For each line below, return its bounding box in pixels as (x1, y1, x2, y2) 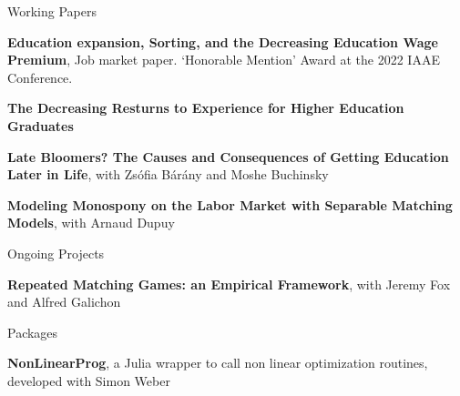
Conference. (7, 67, 73, 86)
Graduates (7, 116, 74, 135)
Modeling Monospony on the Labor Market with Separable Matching (7, 195, 453, 214)
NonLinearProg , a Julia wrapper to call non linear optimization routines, (7, 353, 428, 372)
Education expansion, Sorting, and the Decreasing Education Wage (7, 32, 438, 51)
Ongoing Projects (7, 243, 105, 262)
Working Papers (7, 2, 97, 20)
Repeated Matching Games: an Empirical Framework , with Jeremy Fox (7, 274, 451, 293)
